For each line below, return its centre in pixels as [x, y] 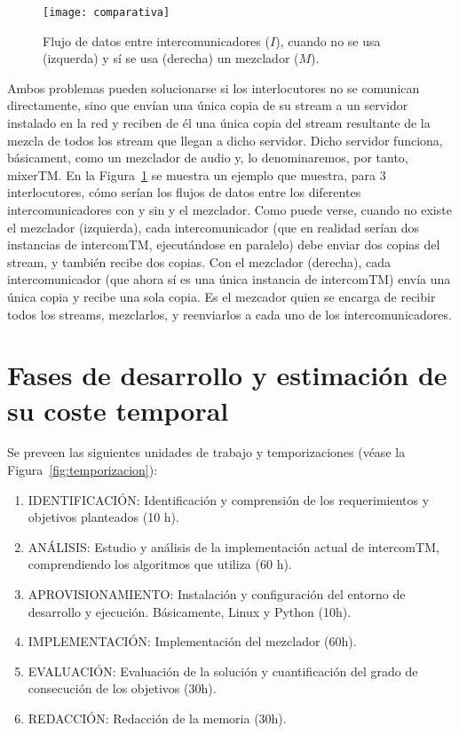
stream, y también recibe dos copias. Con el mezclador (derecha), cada [199, 261]
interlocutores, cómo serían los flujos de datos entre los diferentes [184, 192]
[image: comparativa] [107, 12]
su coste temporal [118, 410]
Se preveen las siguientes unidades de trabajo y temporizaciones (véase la [206, 452]
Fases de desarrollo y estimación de [227, 375]
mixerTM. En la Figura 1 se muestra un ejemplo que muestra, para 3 [197, 174]
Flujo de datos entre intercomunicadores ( [156, 40]
